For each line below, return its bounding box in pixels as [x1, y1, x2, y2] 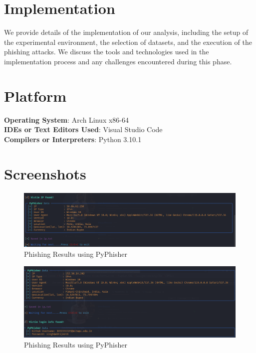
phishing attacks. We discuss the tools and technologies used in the [4, 46, 209, 57]
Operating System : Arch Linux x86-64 [4, 114, 129, 125]
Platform [4, 85, 67, 106]
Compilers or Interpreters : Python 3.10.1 [4, 134, 142, 144]
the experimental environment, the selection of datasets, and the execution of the [4, 36, 252, 47]
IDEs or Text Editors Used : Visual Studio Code [4, 124, 163, 135]
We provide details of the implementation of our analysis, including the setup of [4, 27, 249, 37]
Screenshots [4, 163, 86, 183]
